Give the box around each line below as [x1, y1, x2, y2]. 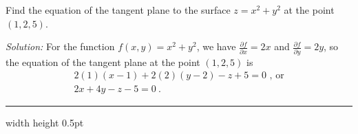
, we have [196, 39, 236, 54]
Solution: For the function [6, 39, 115, 54]
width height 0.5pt [6, 115, 84, 130]
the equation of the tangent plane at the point [6, 54, 200, 69]
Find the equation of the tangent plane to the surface [6, 3, 231, 16]
